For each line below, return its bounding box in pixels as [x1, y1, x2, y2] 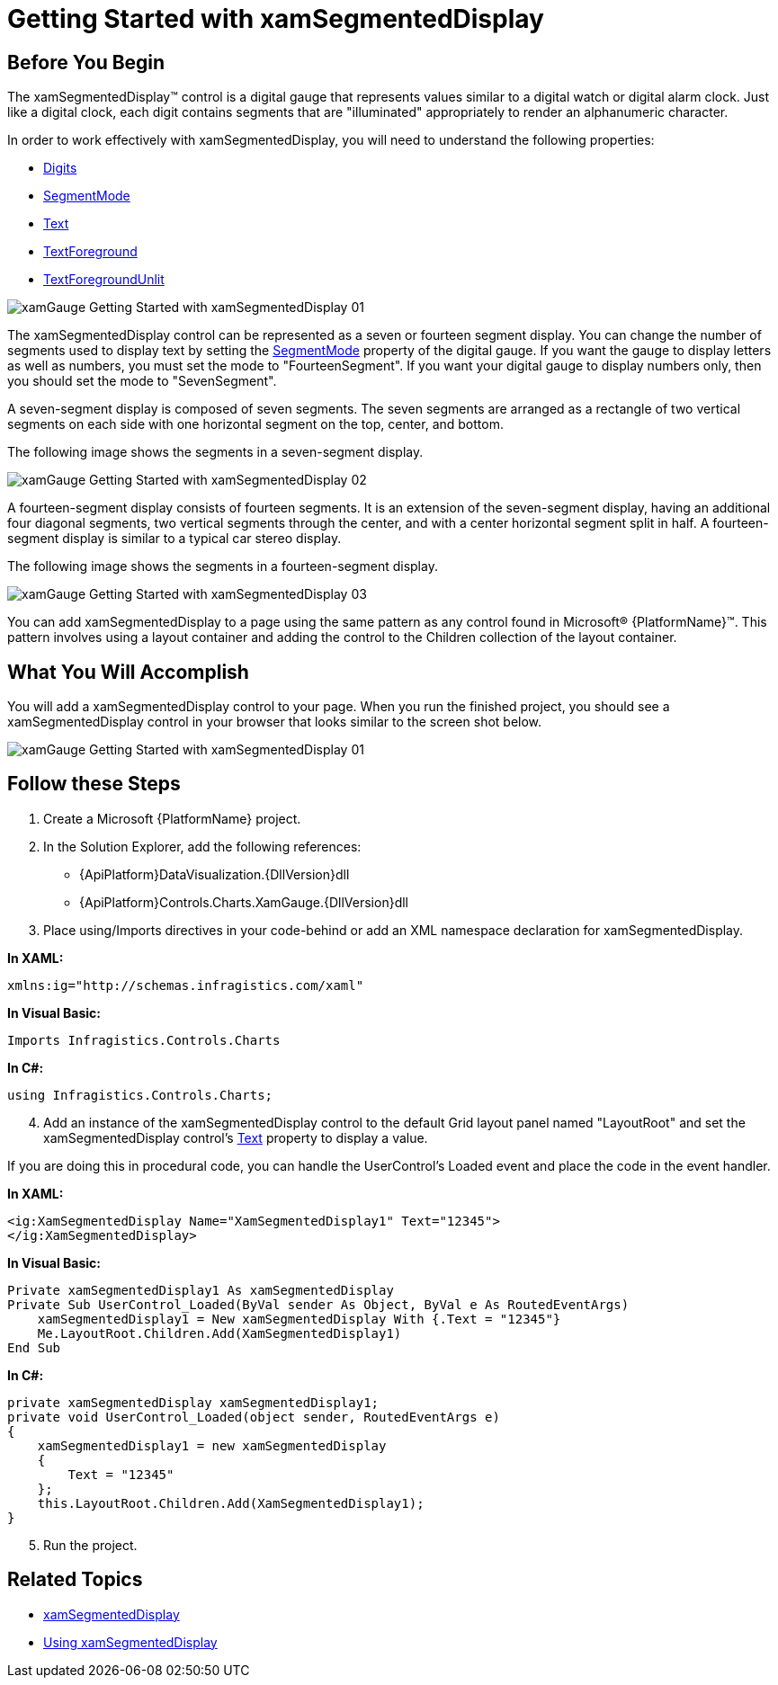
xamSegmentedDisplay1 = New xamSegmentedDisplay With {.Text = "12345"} [37, 1311, 561, 1326]
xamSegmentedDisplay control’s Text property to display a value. [43, 1129, 428, 1146]
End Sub [7, 1340, 61, 1355]
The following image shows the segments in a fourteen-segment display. [7, 558, 438, 575]
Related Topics [7, 1568, 143, 1591]
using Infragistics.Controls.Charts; [7, 1087, 273, 1102]
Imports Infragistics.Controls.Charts [7, 1032, 281, 1048]
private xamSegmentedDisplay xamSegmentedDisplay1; [7, 1395, 380, 1410]
